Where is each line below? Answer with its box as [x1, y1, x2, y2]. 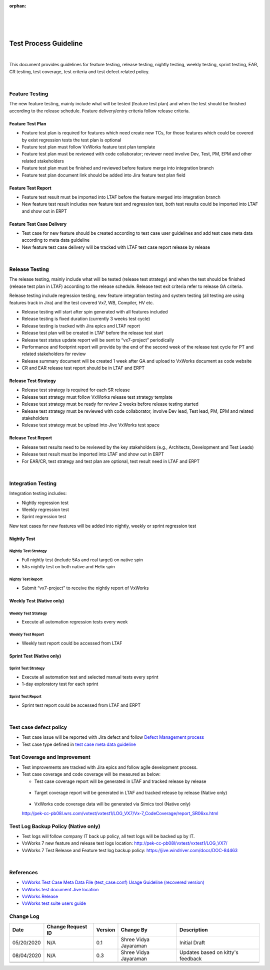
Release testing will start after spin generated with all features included [21, 308, 168, 314]
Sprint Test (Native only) [9, 653, 61, 659]
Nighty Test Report [9, 577, 43, 582]
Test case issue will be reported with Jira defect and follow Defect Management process [21, 734, 204, 740]
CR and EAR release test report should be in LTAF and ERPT [21, 365, 145, 371]
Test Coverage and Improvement [9, 754, 91, 761]
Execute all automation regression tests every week [21, 619, 128, 625]
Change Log [9, 913, 39, 920]
